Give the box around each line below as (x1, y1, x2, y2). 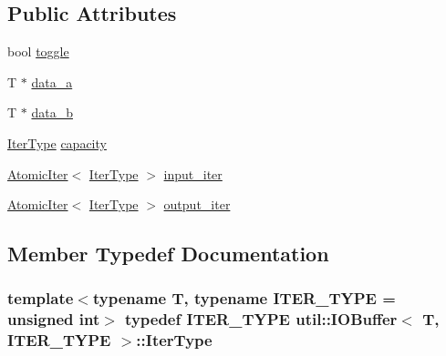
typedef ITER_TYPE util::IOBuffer (125, 308, 398, 331)
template (7, 287, 74, 310)
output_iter (163, 195, 231, 214)
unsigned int (7, 308, 100, 331)
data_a (31, 72, 73, 91)
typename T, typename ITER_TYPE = (92, 287, 396, 310)
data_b (31, 103, 73, 122)
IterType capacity (7, 133, 107, 152)
